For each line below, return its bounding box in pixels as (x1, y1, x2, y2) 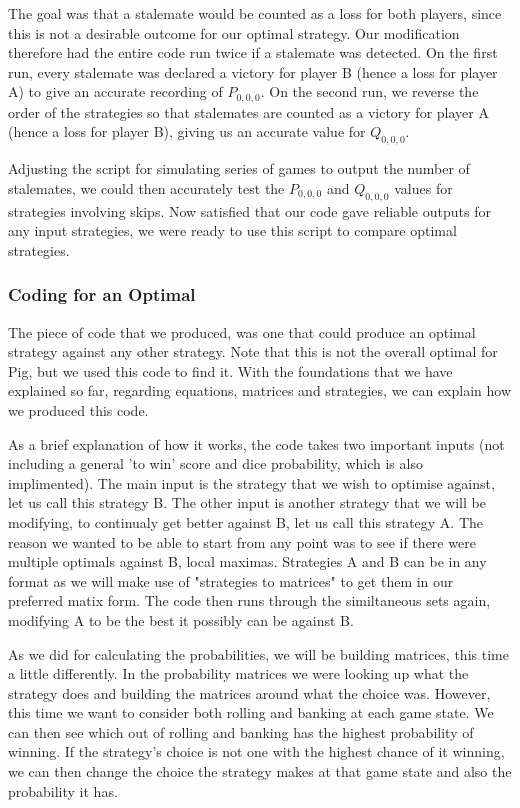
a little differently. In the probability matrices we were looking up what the (8, 663, 469, 684)
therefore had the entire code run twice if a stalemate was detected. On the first (8, 42, 498, 63)
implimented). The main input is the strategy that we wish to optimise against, (8, 472, 495, 493)
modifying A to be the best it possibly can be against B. (8, 609, 354, 630)
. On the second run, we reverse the (260, 81, 479, 102)
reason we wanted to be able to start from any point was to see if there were (8, 531, 476, 552)
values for (394, 177, 453, 198)
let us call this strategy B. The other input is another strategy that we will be (8, 492, 486, 513)
